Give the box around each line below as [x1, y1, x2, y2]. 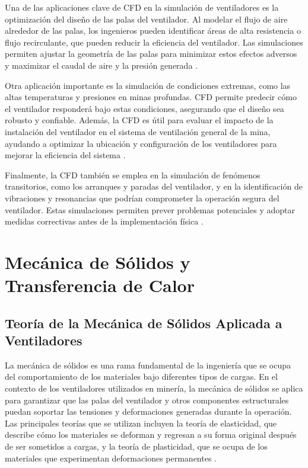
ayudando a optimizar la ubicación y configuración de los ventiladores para [5, 137, 277, 149]
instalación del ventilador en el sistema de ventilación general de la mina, [5, 125, 271, 137]
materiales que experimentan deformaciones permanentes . [5, 451, 217, 464]
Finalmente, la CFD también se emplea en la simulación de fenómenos [5, 168, 261, 181]
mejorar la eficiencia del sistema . [5, 149, 126, 161]
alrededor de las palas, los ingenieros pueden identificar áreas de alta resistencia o [5, 24, 301, 37]
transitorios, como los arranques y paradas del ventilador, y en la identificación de [5, 180, 303, 193]
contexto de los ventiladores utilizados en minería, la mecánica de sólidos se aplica [5, 382, 303, 395]
